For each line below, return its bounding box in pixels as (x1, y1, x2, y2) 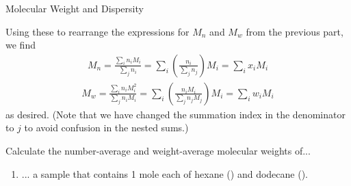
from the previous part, (246, 24, 343, 38)
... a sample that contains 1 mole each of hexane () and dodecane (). (21, 166, 308, 181)
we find (5, 38, 36, 52)
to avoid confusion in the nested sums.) (24, 120, 189, 135)
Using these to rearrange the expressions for (5, 24, 190, 38)
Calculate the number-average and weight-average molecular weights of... (5, 144, 311, 158)
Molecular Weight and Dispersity (5, 1, 144, 15)
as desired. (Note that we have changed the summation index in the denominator (5, 107, 346, 121)
